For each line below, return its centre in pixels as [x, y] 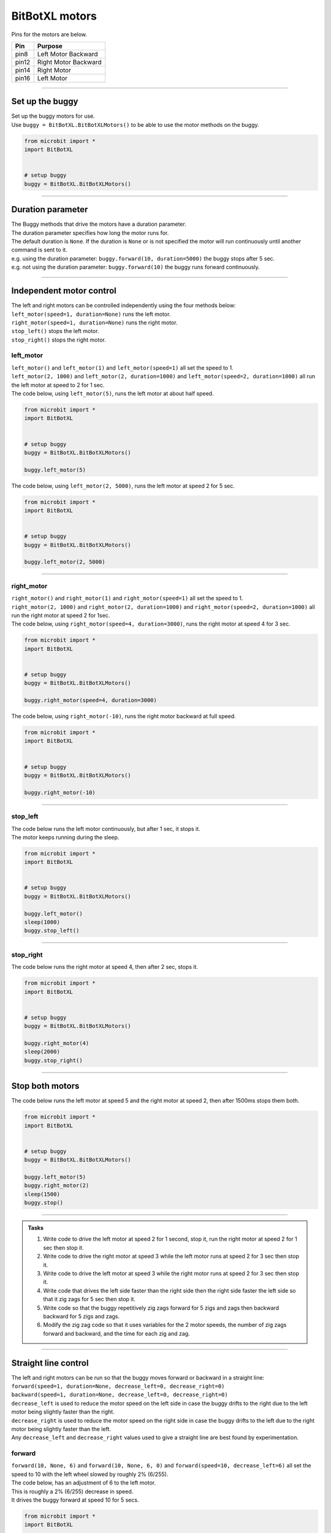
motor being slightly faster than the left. [61, 1429]
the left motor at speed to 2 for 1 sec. [58, 385]
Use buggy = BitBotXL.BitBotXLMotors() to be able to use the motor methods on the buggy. [135, 124]
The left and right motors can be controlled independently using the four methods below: [124, 305]
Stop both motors [45, 1086]
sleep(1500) [42, 1194]
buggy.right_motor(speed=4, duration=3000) [91, 700]
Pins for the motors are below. [49, 34]
